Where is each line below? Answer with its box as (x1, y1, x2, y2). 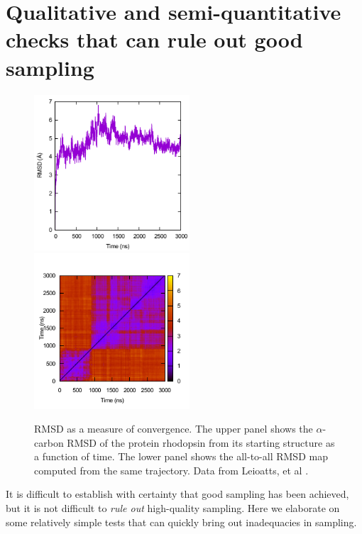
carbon (34, 435, 64, 450)
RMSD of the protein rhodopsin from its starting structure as (67, 435, 335, 450)
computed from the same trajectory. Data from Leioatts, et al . (34, 462, 309, 477)
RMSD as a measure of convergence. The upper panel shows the (34, 421, 313, 436)
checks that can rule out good (6, 25, 303, 54)
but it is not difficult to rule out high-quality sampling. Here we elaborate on (6, 501, 340, 516)
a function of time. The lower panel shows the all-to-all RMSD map (34, 449, 328, 464)
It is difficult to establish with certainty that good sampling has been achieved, (6, 486, 349, 501)
